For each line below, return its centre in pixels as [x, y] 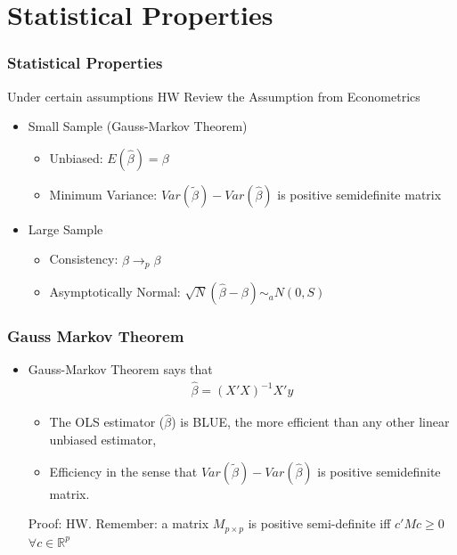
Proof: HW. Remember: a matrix [118, 523]
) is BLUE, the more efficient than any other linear [310, 422]
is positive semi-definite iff [319, 523]
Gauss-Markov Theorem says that [120, 369]
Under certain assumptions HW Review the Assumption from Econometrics [214, 96]
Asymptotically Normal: [115, 292]
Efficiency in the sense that [123, 471]
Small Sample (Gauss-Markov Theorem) [138, 126]
